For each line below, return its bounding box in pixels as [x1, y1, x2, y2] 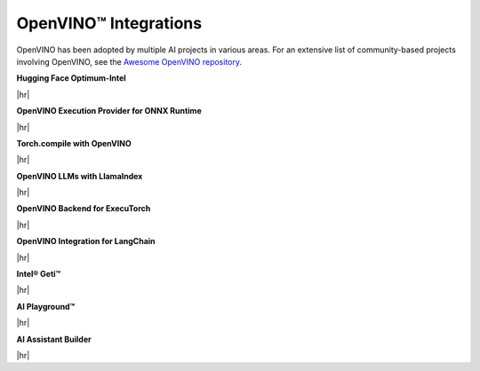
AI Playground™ [16, 301, 76, 312]
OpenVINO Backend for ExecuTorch [16, 203, 151, 214]
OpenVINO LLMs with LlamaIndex [16, 170, 143, 181]
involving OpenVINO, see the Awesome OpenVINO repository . [16, 56, 243, 67]
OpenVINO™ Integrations [16, 13, 203, 33]
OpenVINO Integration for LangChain [16, 236, 156, 247]
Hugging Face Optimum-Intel [16, 73, 126, 83]
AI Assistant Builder [16, 334, 92, 344]
